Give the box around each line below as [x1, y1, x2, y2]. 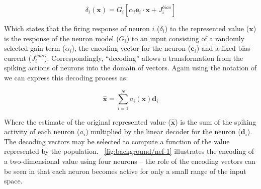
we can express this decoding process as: [4, 72, 128, 82]
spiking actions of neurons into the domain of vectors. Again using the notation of [4, 62, 257, 73]
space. [4, 175, 23, 186]
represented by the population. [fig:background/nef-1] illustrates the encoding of [4, 146, 254, 156]
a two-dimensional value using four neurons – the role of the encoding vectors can [4, 156, 255, 166]
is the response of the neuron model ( [4, 33, 119, 43]
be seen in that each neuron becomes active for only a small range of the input [4, 165, 246, 176]
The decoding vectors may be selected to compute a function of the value [4, 136, 230, 146]
